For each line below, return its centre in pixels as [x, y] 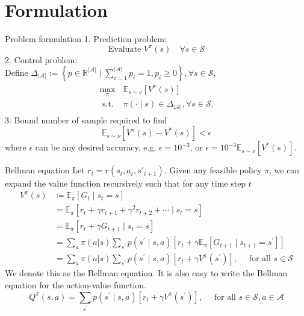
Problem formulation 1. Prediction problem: [86, 39]
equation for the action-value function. [76, 285]
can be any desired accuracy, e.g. [96, 147]
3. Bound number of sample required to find [86, 119]
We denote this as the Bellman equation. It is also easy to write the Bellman [146, 273]
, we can [284, 170]
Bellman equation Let [45, 170]
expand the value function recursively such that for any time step [126, 183]
